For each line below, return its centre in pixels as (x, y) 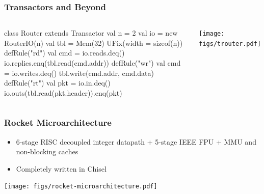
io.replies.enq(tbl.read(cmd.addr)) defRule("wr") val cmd (93, 63)
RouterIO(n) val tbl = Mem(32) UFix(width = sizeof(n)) (94, 43)
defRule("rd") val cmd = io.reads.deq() (64, 53)
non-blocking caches (47, 151)
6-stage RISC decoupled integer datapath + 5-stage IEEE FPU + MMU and (136, 141)
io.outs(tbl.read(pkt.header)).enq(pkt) (63, 92)
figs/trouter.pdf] (230, 44)
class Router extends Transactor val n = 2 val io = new (91, 33)
